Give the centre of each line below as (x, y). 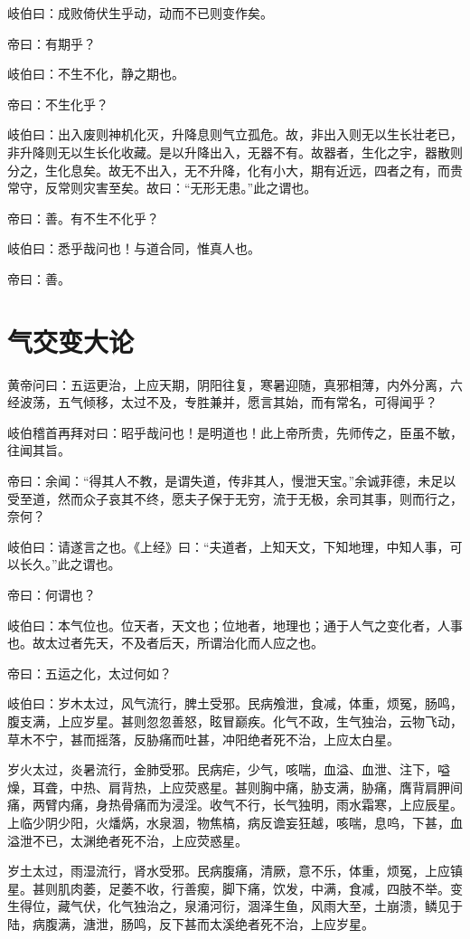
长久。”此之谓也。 (70, 564)
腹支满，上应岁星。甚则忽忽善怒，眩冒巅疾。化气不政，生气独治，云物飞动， (235, 721)
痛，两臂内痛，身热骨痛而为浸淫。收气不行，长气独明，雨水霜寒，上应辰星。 (235, 805)
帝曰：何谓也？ (52, 594)
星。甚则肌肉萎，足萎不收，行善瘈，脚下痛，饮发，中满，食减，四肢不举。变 (235, 888)
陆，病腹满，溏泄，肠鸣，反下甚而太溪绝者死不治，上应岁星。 (191, 923)
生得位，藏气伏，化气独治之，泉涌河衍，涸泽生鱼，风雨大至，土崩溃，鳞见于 (235, 906)
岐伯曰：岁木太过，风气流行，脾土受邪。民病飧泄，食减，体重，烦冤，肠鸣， (235, 703)
